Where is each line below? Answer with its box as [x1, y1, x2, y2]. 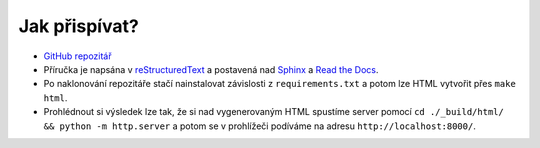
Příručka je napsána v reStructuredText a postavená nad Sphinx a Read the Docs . [43, 63, 379, 75]
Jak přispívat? [18, 15, 139, 37]
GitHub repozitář [43, 50, 112, 62]
